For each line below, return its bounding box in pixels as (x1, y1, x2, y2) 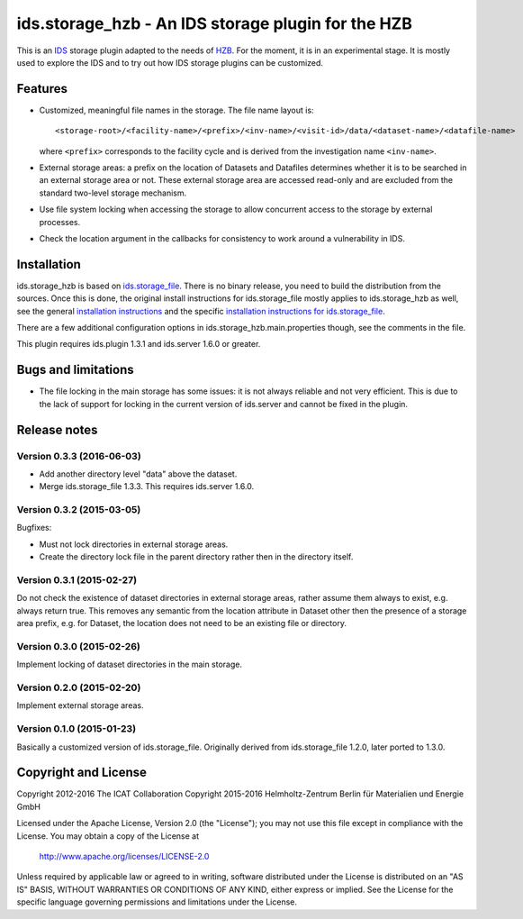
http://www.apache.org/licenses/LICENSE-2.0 (39, 851, 210, 862)
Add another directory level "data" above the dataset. (39, 469, 238, 479)
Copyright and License (16, 765, 148, 780)
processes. (39, 216, 81, 227)
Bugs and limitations (16, 362, 134, 378)
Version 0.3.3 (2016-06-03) (16, 450, 141, 462)
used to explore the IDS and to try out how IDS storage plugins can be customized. (16, 57, 324, 68)
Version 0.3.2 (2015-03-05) (16, 504, 141, 516)
